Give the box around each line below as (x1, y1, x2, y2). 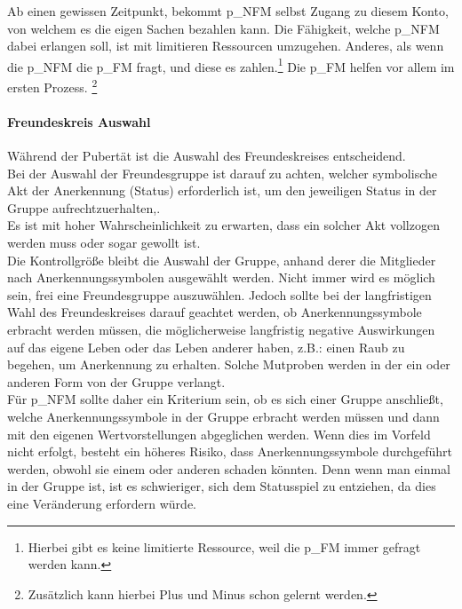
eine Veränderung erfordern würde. (7, 494, 196, 512)
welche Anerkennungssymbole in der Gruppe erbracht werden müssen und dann (7, 407, 440, 425)
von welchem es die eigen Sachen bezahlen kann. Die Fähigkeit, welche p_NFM (7, 19, 440, 37)
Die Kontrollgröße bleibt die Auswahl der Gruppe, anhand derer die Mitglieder (7, 250, 436, 269)
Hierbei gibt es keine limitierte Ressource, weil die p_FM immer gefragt (28, 537, 421, 556)
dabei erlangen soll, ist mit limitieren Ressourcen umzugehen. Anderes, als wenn (7, 36, 444, 55)
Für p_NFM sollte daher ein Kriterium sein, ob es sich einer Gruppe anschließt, (7, 390, 443, 408)
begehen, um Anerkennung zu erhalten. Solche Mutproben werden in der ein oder (7, 355, 450, 374)
